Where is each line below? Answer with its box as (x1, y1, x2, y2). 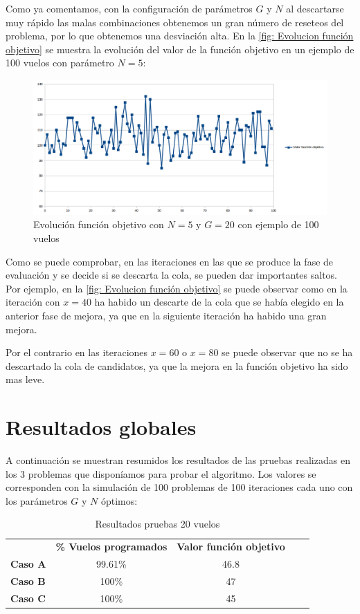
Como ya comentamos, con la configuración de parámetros (6, 1, 253, 15)
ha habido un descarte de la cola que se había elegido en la (94, 295, 344, 309)
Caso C (10, 590, 46, 605)
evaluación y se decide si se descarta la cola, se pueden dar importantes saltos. (6, 268, 337, 282)
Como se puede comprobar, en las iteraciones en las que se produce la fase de (6, 254, 334, 268)
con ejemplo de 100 (237, 217, 319, 232)
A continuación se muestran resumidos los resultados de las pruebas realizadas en (6, 453, 350, 467)
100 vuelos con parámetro (6, 55, 114, 70)
